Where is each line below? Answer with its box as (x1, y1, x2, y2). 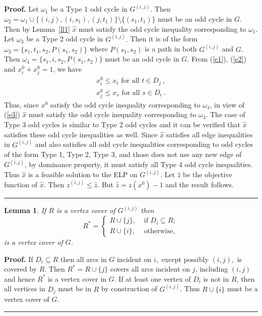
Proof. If (4, 253, 33, 264)
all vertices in (4, 283, 45, 294)
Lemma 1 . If (4, 205, 46, 216)
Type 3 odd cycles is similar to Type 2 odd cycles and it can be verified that (4, 119, 240, 130)
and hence (4, 273, 35, 284)
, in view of (210, 99, 244, 110)
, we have (53, 63, 82, 74)
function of (4, 179, 38, 189)
